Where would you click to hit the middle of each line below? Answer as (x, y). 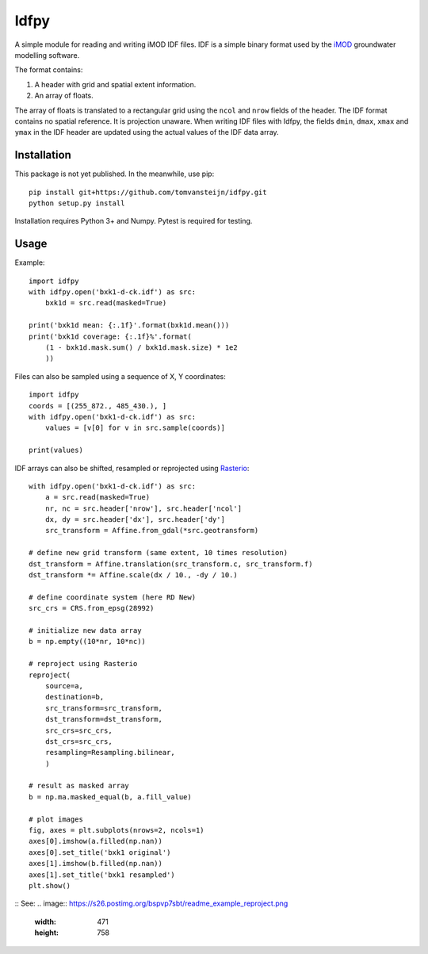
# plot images (56, 819)
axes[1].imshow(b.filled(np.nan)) (96, 864)
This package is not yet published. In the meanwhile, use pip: (115, 174)
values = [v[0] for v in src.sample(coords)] (135, 428)
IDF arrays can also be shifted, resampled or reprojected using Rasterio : (132, 468)
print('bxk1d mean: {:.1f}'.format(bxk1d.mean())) (129, 326)
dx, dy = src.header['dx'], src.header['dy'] (135, 520)
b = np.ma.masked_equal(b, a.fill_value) (110, 797)
